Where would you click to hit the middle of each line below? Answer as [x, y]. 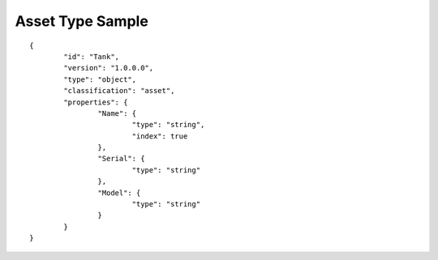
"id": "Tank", [92, 56]
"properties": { [96, 102]
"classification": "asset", [119, 91]
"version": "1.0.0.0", [109, 68]
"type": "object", [100, 79]
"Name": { [117, 113]
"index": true [160, 136]
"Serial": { [121, 159]
